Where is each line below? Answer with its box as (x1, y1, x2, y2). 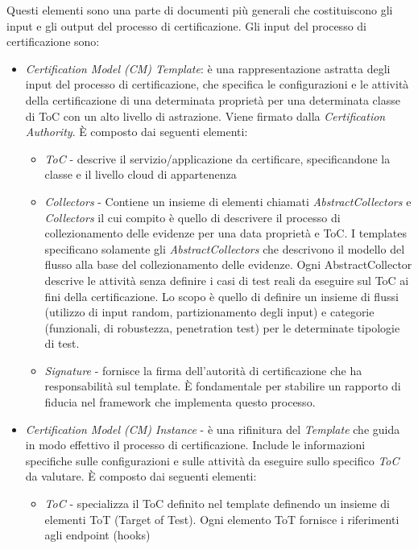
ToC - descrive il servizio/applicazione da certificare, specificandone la (44, 150, 391, 167)
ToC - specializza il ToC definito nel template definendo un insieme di (44, 495, 390, 512)
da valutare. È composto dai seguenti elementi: (25, 468, 257, 485)
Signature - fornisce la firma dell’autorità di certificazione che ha (44, 361, 362, 378)
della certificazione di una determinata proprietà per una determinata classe (25, 91, 400, 108)
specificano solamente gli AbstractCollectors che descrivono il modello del (44, 240, 405, 257)
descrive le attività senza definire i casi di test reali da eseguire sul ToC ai (44, 271, 409, 288)
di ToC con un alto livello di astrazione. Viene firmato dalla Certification (25, 107, 386, 124)
